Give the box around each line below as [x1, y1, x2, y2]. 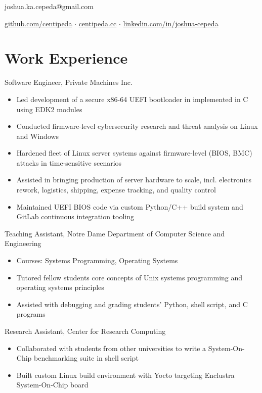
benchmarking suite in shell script [34, 353, 139, 363]
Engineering [5, 238, 41, 249]
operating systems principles [16, 282, 104, 292]
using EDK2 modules [16, 104, 82, 114]
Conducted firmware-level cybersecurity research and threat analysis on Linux [16, 121, 258, 131]
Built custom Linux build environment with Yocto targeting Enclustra [16, 369, 235, 380]
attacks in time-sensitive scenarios [16, 157, 122, 168]
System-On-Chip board [16, 379, 89, 390]
